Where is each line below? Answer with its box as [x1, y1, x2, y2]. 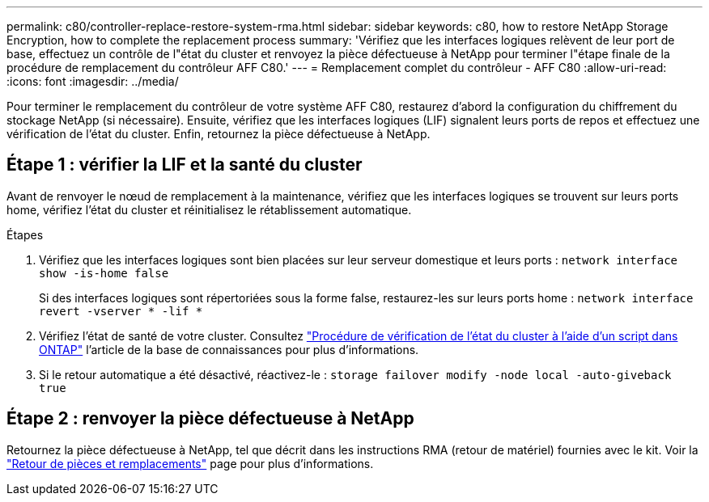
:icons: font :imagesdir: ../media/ [6, 74, 179, 88]
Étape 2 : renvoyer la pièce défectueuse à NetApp [6, 408, 414, 429]
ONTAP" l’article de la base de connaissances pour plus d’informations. [39, 342, 419, 356]
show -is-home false [39, 266, 169, 280]
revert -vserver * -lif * [39, 304, 203, 318]
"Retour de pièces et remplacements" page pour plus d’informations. [6, 456, 374, 470]
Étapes [6, 227, 44, 242]
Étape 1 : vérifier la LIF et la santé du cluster [6, 154, 363, 175]
